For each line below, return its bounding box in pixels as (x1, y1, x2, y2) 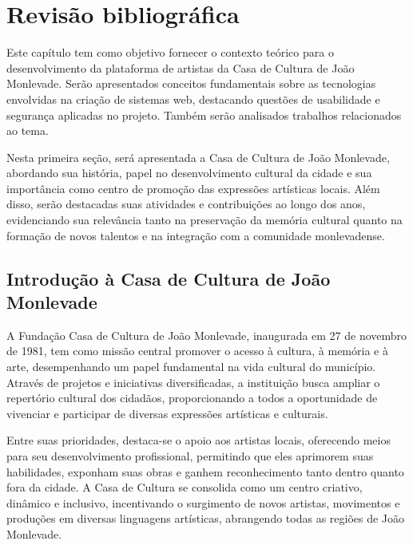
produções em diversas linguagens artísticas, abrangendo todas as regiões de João (6, 510, 405, 527)
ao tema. (6, 122, 49, 139)
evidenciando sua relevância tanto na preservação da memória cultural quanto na (6, 211, 403, 228)
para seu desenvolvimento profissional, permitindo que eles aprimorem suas (6, 448, 374, 464)
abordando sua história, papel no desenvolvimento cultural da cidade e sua (6, 164, 372, 181)
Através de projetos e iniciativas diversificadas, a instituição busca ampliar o (6, 373, 380, 390)
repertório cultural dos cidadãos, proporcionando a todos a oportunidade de (6, 389, 378, 406)
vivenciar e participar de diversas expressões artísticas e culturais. (6, 405, 328, 421)
